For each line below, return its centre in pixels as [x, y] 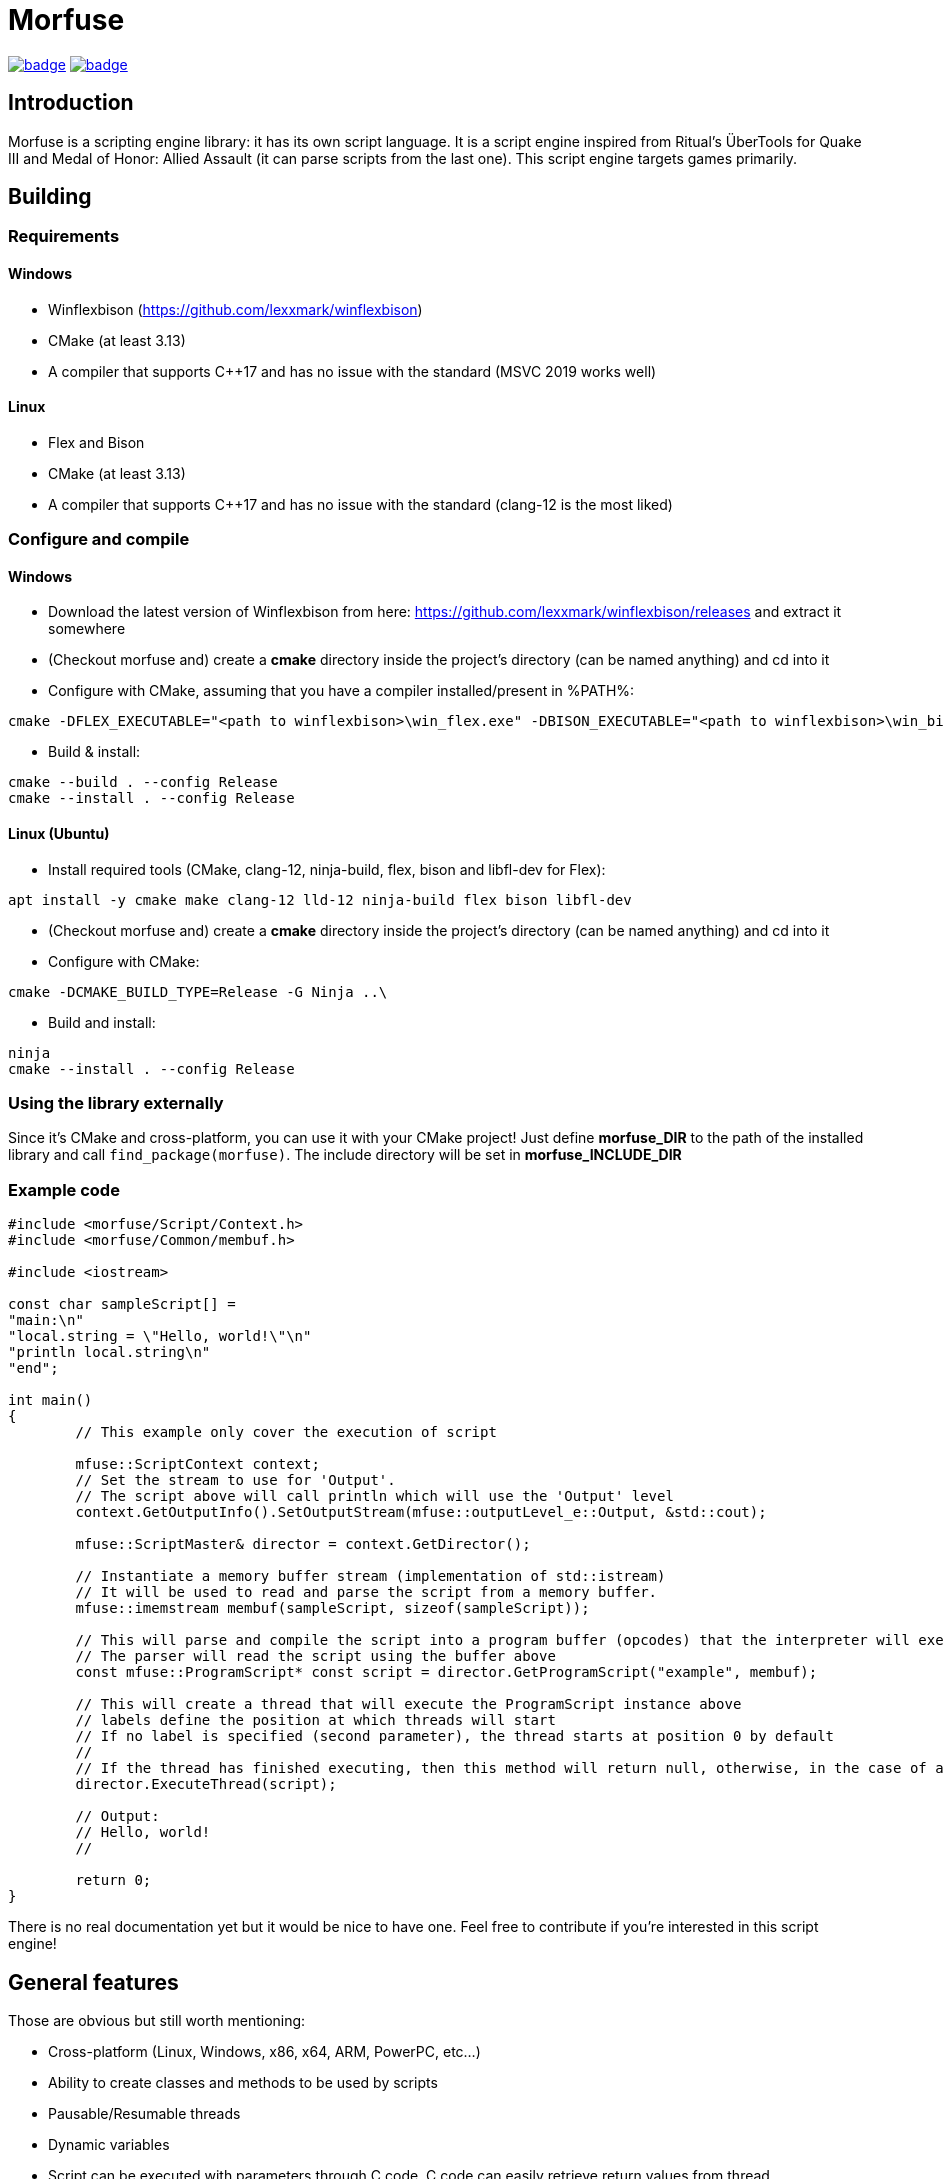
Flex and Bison [96, 442]
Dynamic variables [109, 2145]
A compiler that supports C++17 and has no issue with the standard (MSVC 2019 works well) [352, 371]
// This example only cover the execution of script [286, 1432]
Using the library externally [116, 1103]
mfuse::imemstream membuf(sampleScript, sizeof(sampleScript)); [332, 1608]
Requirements [64, 236]
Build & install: [94, 752]
